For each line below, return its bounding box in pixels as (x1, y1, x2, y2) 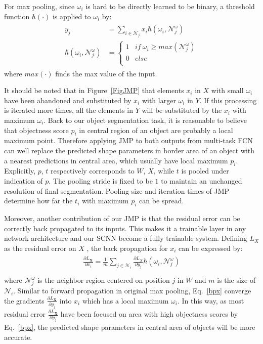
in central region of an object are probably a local (79, 124, 233, 135)
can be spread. (139, 195, 184, 206)
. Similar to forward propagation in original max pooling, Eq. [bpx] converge (13, 285, 251, 296)
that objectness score (4, 124, 69, 135)
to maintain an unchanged (161, 175, 242, 186)
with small (211, 85, 244, 96)
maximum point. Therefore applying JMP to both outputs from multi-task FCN (4, 135, 253, 146)
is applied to (52, 11, 91, 21)
